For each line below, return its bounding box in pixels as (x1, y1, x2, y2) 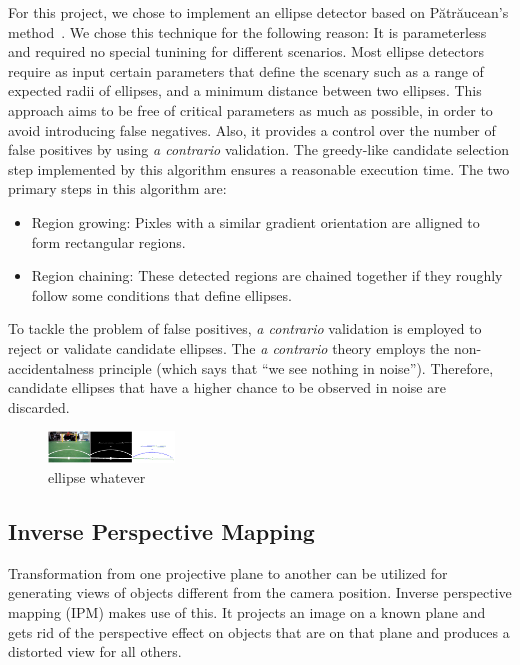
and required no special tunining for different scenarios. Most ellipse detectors (8, 41, 484, 62)
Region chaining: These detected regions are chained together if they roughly (31, 265, 503, 286)
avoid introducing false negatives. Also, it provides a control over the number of (8, 119, 496, 140)
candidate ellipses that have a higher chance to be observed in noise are (8, 377, 446, 398)
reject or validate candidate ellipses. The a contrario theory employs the (8, 337, 450, 358)
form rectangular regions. (31, 231, 186, 252)
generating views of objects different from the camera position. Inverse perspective (8, 582, 512, 603)
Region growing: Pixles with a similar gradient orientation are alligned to (31, 211, 480, 232)
